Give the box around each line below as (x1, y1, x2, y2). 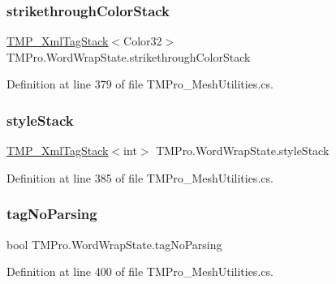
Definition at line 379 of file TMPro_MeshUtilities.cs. (6, 75, 274, 93)
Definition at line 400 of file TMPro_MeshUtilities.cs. (6, 263, 274, 280)
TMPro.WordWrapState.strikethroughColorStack (6, 48, 251, 65)
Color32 (123, 32, 162, 49)
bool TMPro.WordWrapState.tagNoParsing (6, 235, 222, 252)
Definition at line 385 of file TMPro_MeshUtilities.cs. (6, 169, 274, 186)
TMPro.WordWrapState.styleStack (156, 142, 330, 159)
